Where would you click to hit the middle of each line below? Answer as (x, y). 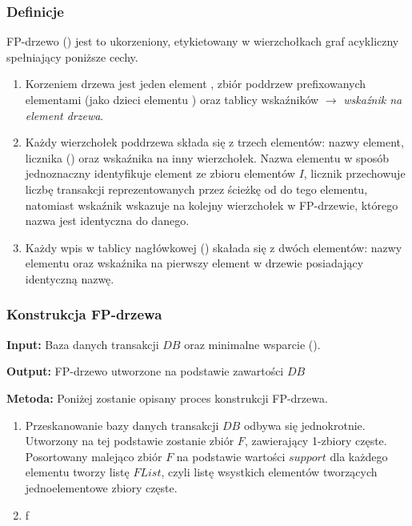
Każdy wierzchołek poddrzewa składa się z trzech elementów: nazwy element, (214, 142)
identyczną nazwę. (70, 278)
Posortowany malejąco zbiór (94, 456)
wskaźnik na (373, 99)
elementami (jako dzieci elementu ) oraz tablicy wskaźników (172, 99)
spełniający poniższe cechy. (72, 56)
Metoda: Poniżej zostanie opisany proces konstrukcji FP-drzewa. (167, 398)
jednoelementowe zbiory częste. (101, 487)
